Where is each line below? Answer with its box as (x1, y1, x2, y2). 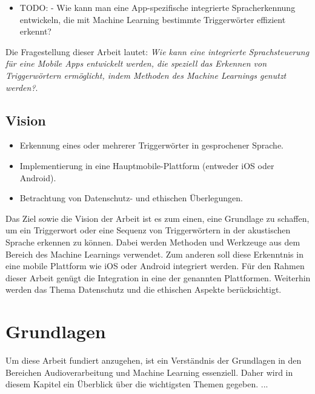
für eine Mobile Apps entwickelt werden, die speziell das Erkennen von (5, 57, 267, 70)
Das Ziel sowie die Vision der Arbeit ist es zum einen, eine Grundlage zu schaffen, (5, 212, 310, 224)
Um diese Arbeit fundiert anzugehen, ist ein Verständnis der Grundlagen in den (5, 354, 302, 367)
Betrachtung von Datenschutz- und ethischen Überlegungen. (19, 192, 243, 204)
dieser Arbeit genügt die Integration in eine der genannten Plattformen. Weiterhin (5, 271, 311, 284)
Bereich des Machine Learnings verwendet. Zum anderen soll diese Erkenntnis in (5, 247, 303, 260)
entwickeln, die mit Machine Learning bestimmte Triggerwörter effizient (19, 13, 286, 25)
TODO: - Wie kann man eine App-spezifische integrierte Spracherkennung (19, 1, 296, 13)
